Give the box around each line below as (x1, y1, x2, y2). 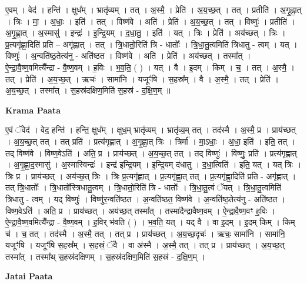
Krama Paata (5, 103, 61, 116)
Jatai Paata (5, 270, 53, 282)
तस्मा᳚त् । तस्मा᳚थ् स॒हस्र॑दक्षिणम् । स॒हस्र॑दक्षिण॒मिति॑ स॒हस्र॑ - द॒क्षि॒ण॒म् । (5, 250, 206, 262)
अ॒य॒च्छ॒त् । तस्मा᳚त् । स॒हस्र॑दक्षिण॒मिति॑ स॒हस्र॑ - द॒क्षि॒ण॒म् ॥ (5, 84, 171, 96)
